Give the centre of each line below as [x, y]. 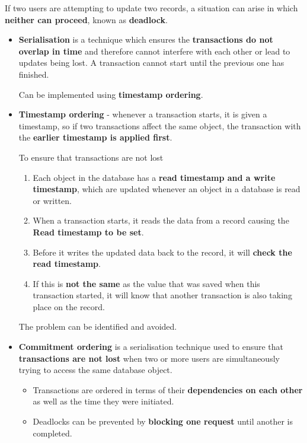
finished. [34, 74]
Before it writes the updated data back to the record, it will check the [162, 252]
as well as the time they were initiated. [103, 401]
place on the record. [69, 306]
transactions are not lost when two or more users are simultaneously [149, 358]
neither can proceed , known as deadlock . [86, 19]
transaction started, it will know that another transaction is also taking [162, 295]
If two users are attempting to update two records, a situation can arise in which [151, 8]
